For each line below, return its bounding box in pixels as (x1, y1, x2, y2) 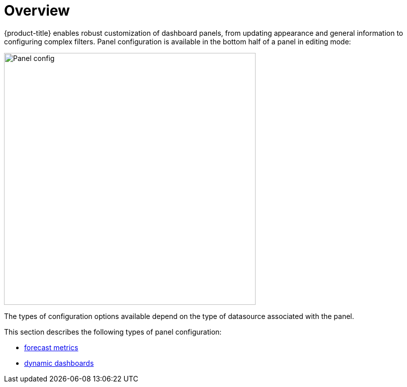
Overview (4, 2, 70, 19)
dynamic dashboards (24, 358, 94, 367)
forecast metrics (24, 343, 78, 352)
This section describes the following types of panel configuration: (4, 327, 222, 336)
